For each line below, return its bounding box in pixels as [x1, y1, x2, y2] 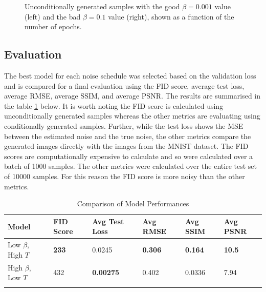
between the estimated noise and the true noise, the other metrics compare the [4, 130, 251, 141]
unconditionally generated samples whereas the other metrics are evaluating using [4, 110, 260, 121]
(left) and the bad [25, 11, 81, 22]
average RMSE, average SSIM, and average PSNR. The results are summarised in [4, 90, 261, 101]
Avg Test [92, 216, 124, 226]
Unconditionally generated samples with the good [25, 1, 180, 11]
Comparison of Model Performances [77, 198, 189, 209]
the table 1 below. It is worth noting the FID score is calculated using [4, 100, 224, 111]
